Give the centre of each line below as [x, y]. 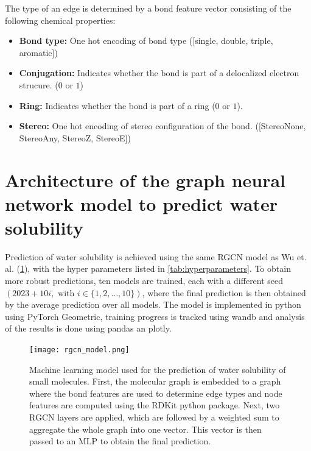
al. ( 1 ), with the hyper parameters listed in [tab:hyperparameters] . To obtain [148, 268]
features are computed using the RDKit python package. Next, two [155, 405]
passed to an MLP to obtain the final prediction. [120, 441]
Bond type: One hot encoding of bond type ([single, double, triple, [146, 41]
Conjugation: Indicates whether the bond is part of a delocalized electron [159, 73]
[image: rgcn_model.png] [79, 350]
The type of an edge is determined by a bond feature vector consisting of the [148, 8]
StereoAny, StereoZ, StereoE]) [75, 137]
